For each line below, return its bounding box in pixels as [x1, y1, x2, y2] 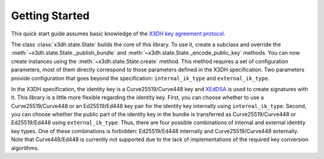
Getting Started [11, 9, 90, 22]
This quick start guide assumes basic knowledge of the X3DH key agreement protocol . [11, 30, 226, 37]
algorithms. [11, 144, 39, 151]
